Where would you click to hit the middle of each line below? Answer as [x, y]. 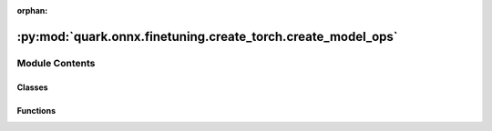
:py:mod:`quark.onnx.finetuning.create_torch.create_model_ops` [207, 36]
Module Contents [56, 63]
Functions [36, 110]
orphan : [32, 10]
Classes [33, 87]
